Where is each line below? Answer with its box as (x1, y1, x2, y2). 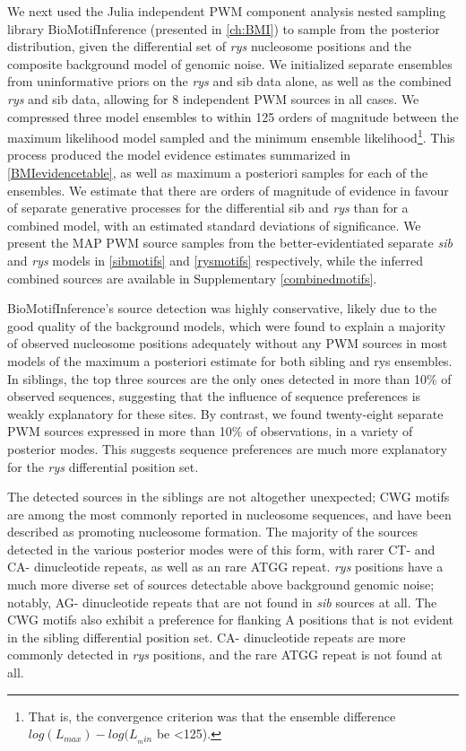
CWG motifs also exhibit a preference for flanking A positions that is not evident (7, 610, 454, 629)
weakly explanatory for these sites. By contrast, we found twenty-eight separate (7, 404, 444, 423)
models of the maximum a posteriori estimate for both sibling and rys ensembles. (7, 351, 453, 370)
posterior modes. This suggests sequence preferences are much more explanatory (7, 439, 447, 458)
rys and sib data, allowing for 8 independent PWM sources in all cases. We (7, 89, 419, 108)
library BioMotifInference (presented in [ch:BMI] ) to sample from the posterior (7, 19, 440, 38)
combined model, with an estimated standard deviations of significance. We (7, 215, 421, 234)
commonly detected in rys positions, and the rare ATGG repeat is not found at (7, 645, 443, 664)
